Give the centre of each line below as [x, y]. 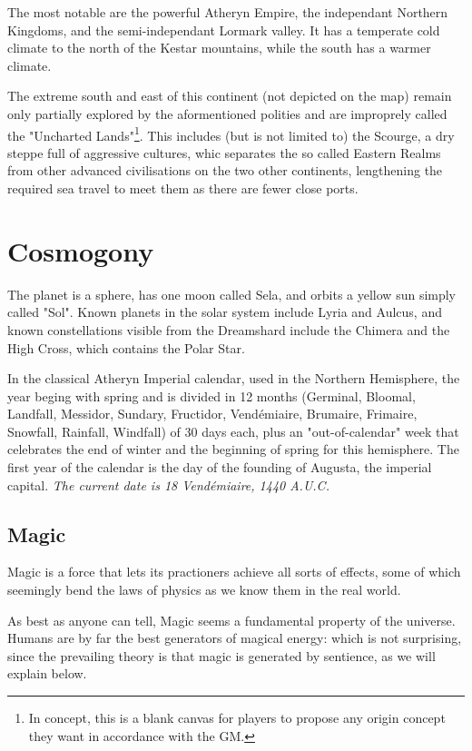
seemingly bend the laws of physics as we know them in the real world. [204, 590]
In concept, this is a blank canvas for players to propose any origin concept [237, 718]
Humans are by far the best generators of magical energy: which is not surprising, [235, 638]
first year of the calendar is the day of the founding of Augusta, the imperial [220, 467]
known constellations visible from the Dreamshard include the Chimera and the [229, 329]
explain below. [47, 673]
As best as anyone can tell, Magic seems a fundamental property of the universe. [231, 620]
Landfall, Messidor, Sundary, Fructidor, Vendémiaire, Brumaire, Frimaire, [212, 414]
